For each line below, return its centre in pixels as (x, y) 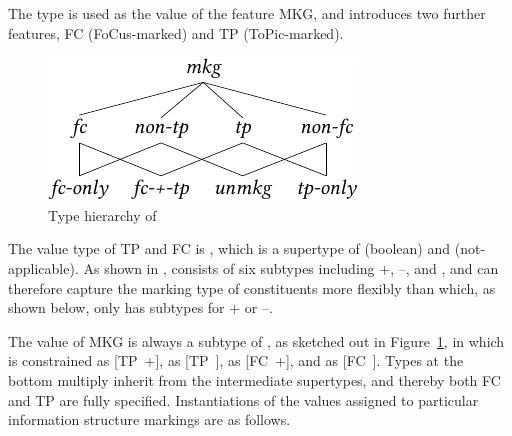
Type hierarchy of (102, 214)
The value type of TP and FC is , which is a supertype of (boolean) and (229, 248)
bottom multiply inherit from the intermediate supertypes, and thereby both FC (254, 379)
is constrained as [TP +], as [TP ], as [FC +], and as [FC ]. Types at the (236, 360)
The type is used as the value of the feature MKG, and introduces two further (247, 13)
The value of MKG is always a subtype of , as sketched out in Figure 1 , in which (256, 340)
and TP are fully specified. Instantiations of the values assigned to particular (243, 399)
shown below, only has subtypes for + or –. (140, 307)
